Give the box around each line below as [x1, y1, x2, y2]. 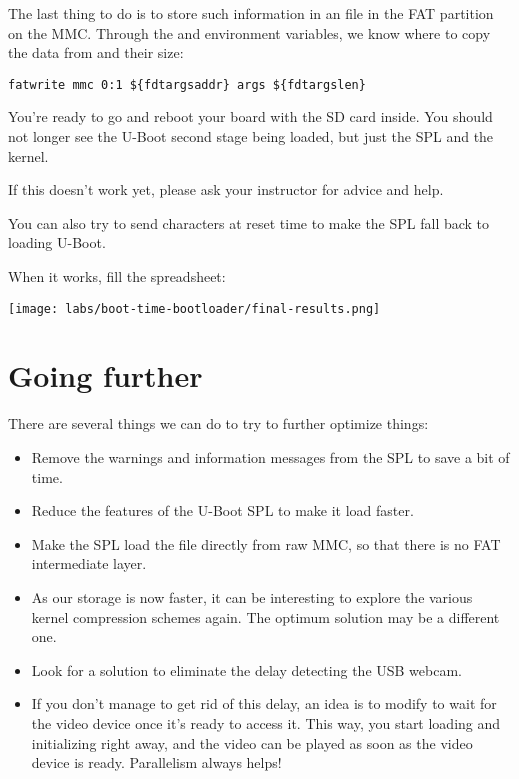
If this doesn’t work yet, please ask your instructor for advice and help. [8, 179, 444, 200]
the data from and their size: [8, 42, 184, 63]
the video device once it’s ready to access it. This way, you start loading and [31, 712, 501, 733]
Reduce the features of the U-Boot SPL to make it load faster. [31, 500, 414, 521]
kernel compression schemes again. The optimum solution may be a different [31, 606, 500, 627]
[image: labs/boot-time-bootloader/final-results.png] [8, 301, 381, 316]
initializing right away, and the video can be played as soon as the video [31, 732, 473, 753]
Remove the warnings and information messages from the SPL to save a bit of [31, 446, 510, 467]
